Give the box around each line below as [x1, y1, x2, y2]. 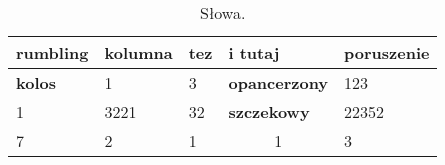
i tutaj [228, 41, 280, 64]
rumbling [16, 41, 89, 64]
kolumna [104, 41, 173, 64]
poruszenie [344, 41, 430, 64]
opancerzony [228, 71, 329, 94]
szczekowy [228, 100, 310, 123]
